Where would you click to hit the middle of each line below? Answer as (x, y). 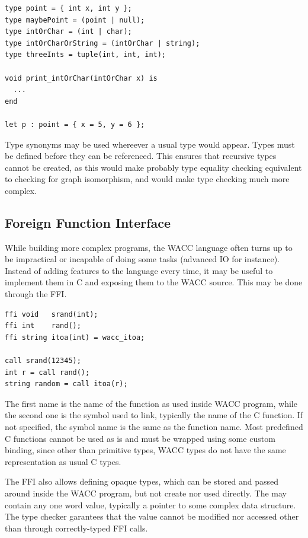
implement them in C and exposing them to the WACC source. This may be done (154, 282)
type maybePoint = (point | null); (75, 20)
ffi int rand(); (43, 326)
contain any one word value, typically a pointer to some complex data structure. (150, 504)
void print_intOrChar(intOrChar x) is (81, 78)
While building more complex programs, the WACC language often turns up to (149, 247)
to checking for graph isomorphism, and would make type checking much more (147, 179)
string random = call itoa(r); (66, 384)
